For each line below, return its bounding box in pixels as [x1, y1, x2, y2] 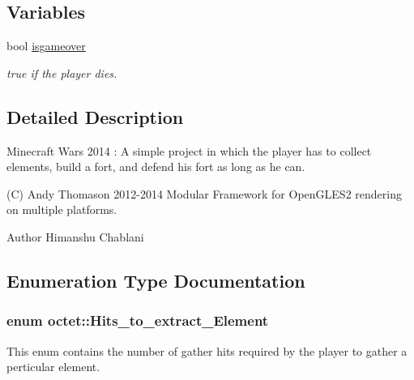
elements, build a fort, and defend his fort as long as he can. [6, 158, 305, 175]
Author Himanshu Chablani [6, 228, 144, 245]
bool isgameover [6, 37, 86, 54]
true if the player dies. [6, 64, 117, 81]
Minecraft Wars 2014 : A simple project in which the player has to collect [6, 142, 372, 159]
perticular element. [6, 358, 100, 375]
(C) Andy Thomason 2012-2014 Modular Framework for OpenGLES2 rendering [6, 185, 402, 202]
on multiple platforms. [6, 201, 117, 218]
